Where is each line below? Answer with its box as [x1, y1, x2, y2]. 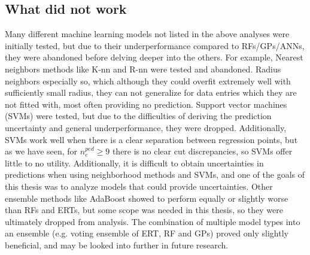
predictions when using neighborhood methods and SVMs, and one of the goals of [5, 168, 305, 181]
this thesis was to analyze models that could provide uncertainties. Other [5, 180, 273, 192]
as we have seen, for [5, 145, 78, 157]
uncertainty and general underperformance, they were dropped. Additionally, [5, 121, 287, 133]
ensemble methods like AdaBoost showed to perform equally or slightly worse [5, 192, 288, 204]
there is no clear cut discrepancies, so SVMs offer [112, 145, 293, 157]
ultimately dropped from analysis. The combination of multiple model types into [5, 215, 300, 227]
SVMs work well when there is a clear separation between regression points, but [5, 133, 298, 145]
